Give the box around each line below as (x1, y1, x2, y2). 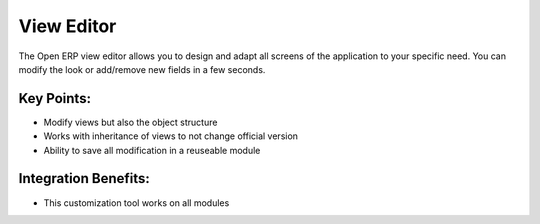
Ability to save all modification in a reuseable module (43, 144, 261, 156)
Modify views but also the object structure (43, 116, 218, 128)
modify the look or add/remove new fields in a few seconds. (18, 63, 266, 75)
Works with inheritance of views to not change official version (43, 130, 299, 142)
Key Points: (18, 90, 92, 107)
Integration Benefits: (18, 170, 150, 187)
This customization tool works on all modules (43, 196, 230, 209)
